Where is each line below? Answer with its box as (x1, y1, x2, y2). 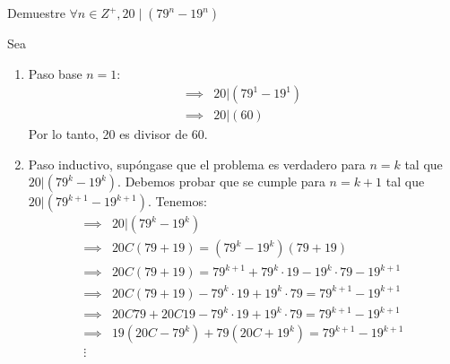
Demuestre (7, 4, 65, 22)
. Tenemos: (148, 192, 207, 211)
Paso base (28, 64, 82, 82)
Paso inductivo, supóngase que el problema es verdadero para (28, 154, 366, 173)
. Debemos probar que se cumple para (117, 172, 325, 191)
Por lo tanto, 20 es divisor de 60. (28, 125, 208, 143)
